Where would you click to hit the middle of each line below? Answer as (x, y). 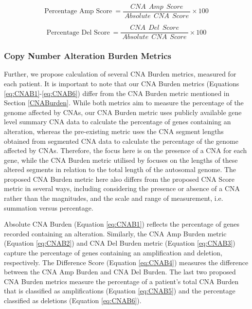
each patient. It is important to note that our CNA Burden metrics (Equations (122, 83)
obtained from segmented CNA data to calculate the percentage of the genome (121, 141)
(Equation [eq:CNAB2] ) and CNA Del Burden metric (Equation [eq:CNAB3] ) (120, 243)
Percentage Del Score (78, 32)
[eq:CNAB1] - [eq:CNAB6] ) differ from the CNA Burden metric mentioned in (117, 93)
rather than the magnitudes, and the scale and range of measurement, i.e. (114, 198)
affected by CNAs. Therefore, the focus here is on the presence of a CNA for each (126, 150)
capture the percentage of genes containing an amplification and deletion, (113, 253)
